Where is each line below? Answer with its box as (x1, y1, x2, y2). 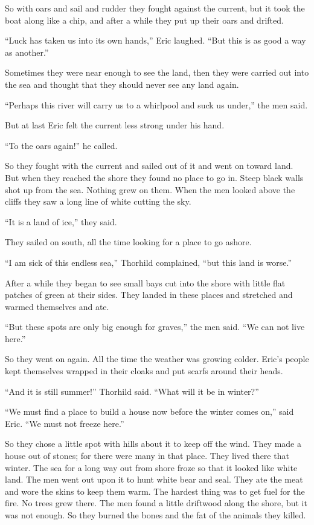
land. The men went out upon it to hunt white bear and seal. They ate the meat (5, 473, 303, 486)
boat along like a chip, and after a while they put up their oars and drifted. (5, 13, 284, 26)
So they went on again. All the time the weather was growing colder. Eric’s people (5, 352, 309, 365)
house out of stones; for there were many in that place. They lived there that (5, 449, 289, 462)
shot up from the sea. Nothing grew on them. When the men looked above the (5, 183, 295, 196)
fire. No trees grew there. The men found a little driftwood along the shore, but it (5, 497, 307, 509)
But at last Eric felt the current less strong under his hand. (5, 119, 225, 131)
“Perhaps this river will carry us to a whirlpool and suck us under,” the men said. (5, 98, 308, 111)
